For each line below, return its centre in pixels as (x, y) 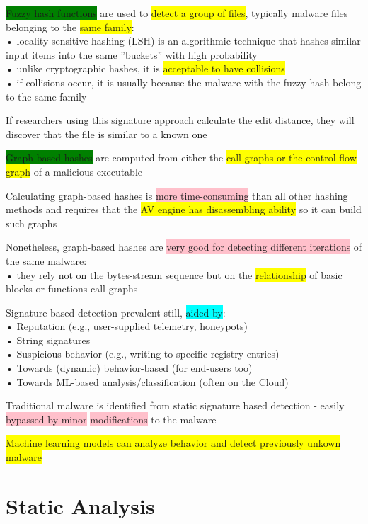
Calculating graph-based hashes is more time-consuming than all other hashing (177, 195)
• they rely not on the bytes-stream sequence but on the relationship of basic (174, 274)
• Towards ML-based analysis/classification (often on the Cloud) (147, 381)
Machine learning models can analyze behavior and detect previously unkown (173, 443)
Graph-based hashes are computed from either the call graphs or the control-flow (181, 158)
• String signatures (48, 340)
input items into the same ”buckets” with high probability (132, 54)
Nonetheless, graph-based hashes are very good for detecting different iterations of (184, 247)
